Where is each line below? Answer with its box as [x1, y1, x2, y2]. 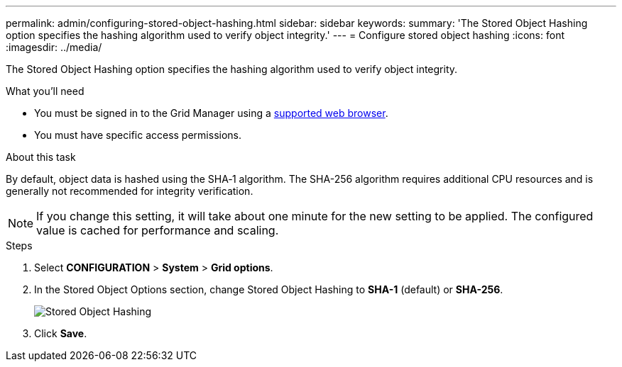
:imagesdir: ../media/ [6, 41, 102, 53]
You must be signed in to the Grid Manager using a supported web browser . [34, 107, 388, 119]
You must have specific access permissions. [34, 129, 242, 141]
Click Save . [34, 327, 87, 339]
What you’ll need [6, 85, 84, 97]
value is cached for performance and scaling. [36, 223, 279, 237]
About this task [6, 151, 76, 163]
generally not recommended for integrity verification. [6, 185, 253, 197]
